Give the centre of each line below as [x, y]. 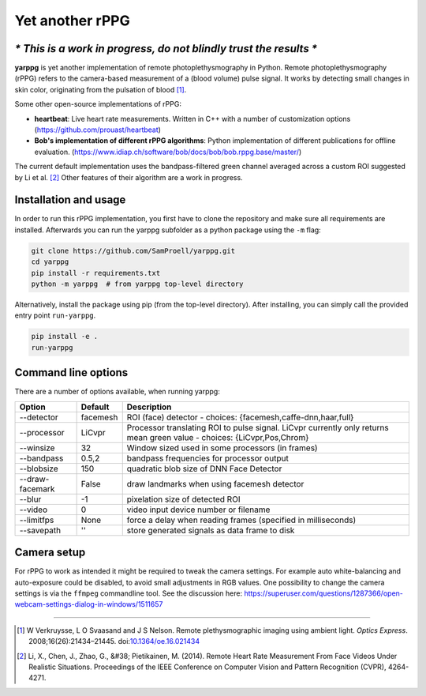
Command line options [71, 372]
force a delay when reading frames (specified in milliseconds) [241, 520]
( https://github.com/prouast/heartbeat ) [98, 130]
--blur [30, 499]
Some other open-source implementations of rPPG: [98, 104]
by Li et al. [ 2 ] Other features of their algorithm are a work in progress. [129, 177]
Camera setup [50, 553]
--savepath [40, 530]
